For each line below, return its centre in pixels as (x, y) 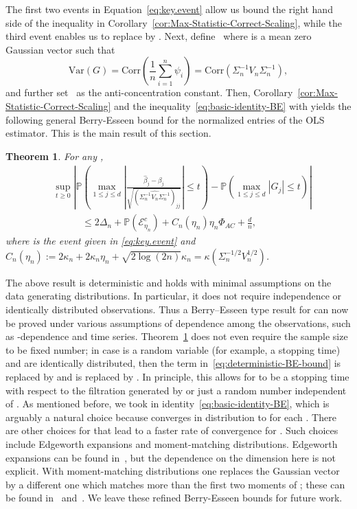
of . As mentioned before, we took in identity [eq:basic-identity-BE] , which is (168, 404)
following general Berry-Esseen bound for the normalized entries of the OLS (165, 119)
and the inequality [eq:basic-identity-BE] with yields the (233, 105)
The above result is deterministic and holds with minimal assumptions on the (169, 282)
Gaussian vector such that (60, 49)
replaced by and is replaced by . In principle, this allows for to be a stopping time (177, 376)
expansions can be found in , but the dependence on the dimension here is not (171, 457)
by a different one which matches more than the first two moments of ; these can (175, 484)
